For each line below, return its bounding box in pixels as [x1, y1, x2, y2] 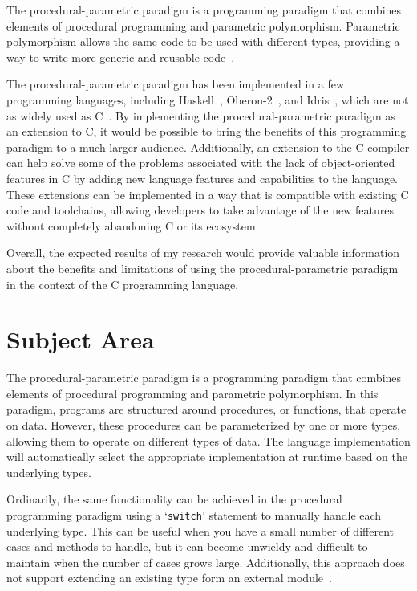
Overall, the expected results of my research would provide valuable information [6, 244, 400, 261]
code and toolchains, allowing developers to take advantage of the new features [6, 202, 394, 218]
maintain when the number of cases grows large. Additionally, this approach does [6, 553, 405, 570]
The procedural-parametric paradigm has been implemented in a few [6, 75, 345, 92]
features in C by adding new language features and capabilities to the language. [6, 169, 398, 186]
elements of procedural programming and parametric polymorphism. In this [6, 385, 379, 401]
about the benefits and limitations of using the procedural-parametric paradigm [6, 259, 399, 276]
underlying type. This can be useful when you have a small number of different [6, 522, 394, 539]
